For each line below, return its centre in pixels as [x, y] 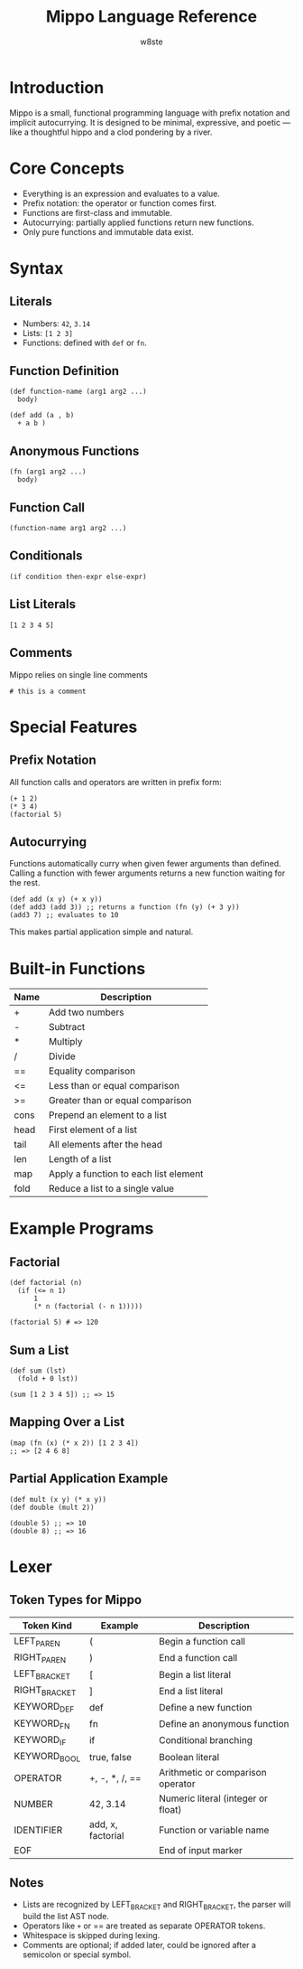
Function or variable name [214, 1830]
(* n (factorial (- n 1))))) [88, 1307]
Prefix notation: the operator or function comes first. [119, 203]
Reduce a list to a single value [111, 1188]
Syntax [37, 268]
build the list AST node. [66, 1916]
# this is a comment [48, 691]
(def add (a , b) [42, 416]
